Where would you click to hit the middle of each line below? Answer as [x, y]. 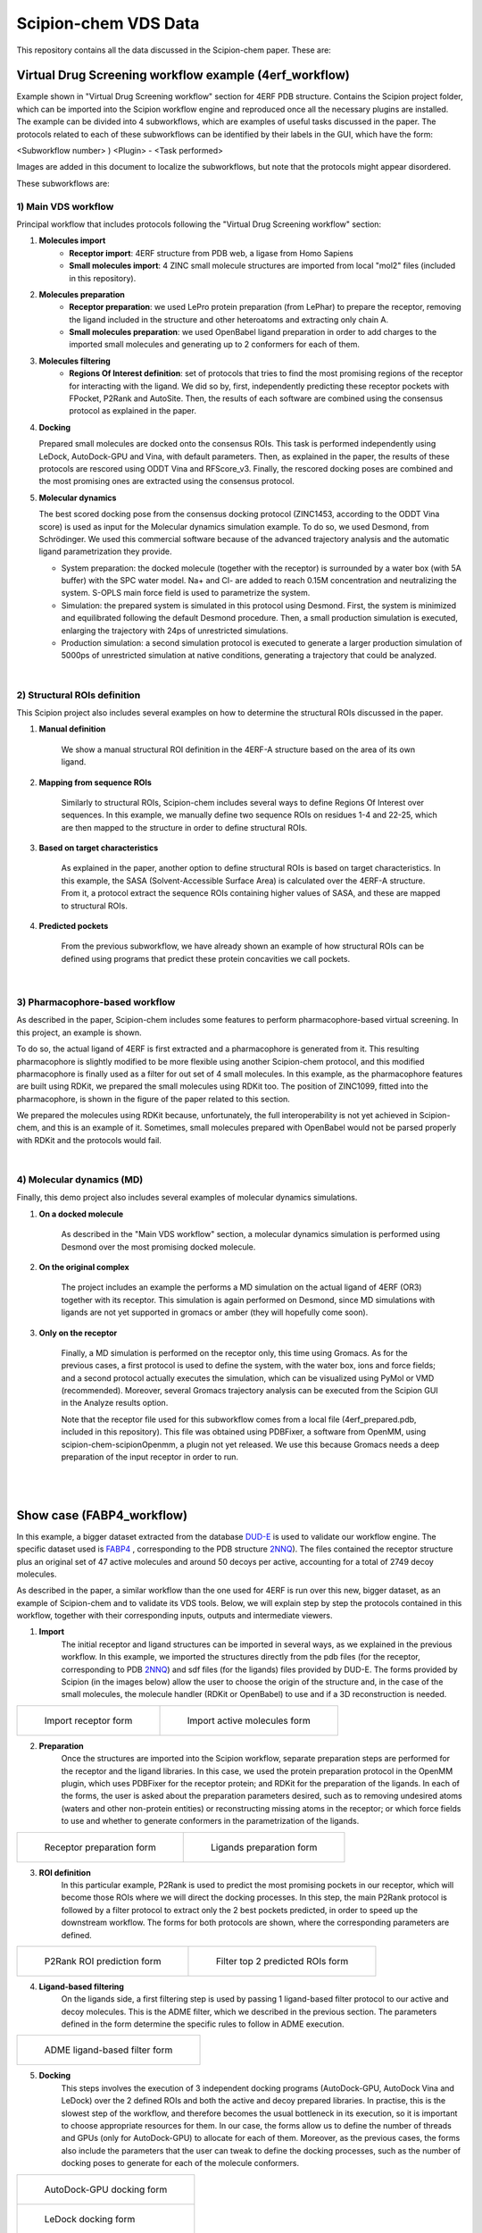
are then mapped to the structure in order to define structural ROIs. [184, 827]
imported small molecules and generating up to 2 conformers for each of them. [215, 345]
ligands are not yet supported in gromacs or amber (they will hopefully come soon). [215, 1312]
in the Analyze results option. [115, 1403]
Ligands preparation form [264, 1847]
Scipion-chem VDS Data [108, 23]
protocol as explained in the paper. [133, 411]
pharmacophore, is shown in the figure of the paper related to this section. [153, 1099]
